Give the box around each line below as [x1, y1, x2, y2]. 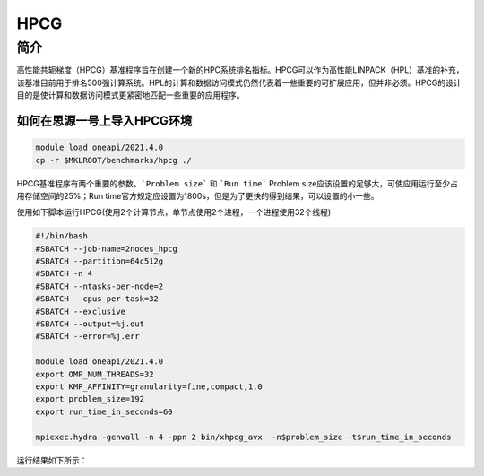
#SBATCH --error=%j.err [35, 332, 141, 342]
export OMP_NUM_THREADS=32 [35, 368, 154, 379]
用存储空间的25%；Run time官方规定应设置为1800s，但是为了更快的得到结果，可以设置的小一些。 [16, 190, 379, 201]
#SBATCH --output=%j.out [35, 319, 145, 329]
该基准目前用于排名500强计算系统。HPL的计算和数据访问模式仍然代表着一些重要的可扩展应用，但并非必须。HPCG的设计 [16, 77, 462, 88]
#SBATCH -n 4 [35, 269, 93, 279]
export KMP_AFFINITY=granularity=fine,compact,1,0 [35, 382, 264, 392]
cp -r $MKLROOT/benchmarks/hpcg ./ [35, 155, 192, 165]
